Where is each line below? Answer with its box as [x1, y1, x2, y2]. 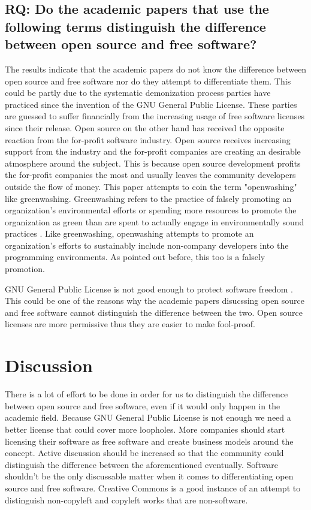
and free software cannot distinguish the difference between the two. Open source [5, 306, 303, 318]
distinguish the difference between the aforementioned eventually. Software [5, 458, 279, 470]
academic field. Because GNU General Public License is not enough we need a [5, 411, 291, 424]
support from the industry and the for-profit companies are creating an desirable [5, 145, 301, 158]
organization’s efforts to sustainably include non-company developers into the [5, 239, 289, 251]
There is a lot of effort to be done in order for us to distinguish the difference [5, 388, 288, 400]
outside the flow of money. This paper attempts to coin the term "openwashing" [5, 180, 297, 192]
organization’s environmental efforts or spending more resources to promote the [5, 204, 297, 216]
